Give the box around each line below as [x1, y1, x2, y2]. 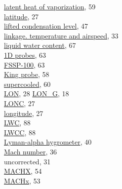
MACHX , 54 [4, 166, 42, 176]
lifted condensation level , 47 [4, 21, 88, 31]
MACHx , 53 [4, 175, 41, 186]
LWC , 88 [4, 117, 31, 128]
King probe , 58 [4, 69, 49, 79]
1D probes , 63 [4, 49, 46, 60]
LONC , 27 [4, 98, 35, 108]
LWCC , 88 [4, 127, 36, 137]
